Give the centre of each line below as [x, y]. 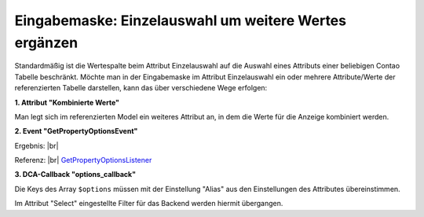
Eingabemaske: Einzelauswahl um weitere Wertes [181, 20]
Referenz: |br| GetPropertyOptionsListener [83, 160]
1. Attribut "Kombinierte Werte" [67, 102]
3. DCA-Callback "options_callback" [75, 175]
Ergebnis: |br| [37, 145]
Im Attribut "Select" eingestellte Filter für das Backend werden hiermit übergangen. [149, 204]
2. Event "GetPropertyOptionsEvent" [76, 131]
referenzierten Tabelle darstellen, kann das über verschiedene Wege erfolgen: [141, 88]
